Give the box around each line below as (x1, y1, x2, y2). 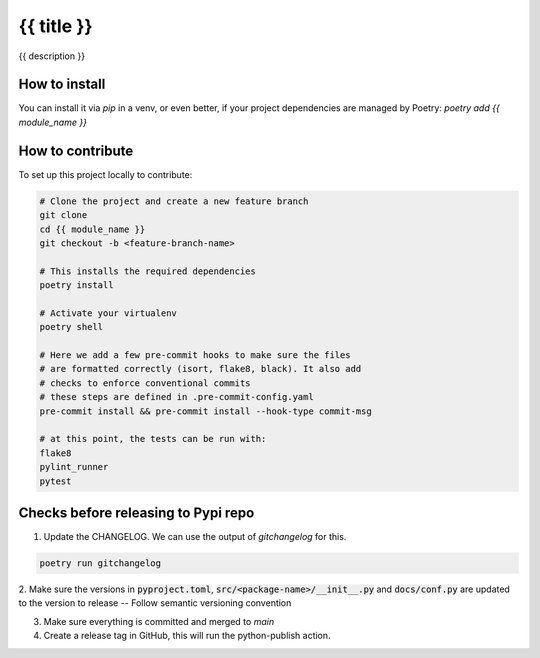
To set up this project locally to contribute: (18, 168, 193, 180)
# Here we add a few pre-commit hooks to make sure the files (39, 350, 351, 361)
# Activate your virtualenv (39, 307, 177, 319)
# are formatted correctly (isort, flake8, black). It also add (39, 363, 362, 375)
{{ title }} (18, 15, 94, 37)
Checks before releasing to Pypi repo (18, 504, 255, 521)
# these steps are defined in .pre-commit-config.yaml (39, 391, 314, 403)
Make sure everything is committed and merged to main (43, 615, 275, 627)
